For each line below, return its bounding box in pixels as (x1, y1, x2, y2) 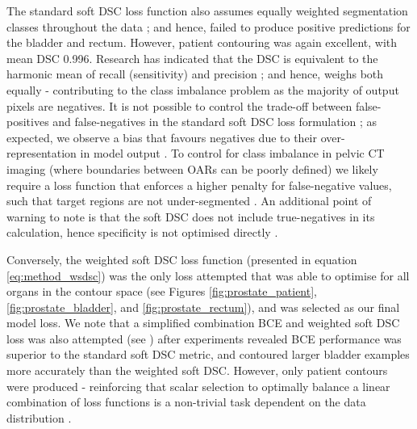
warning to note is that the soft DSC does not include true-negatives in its (6, 208, 375, 225)
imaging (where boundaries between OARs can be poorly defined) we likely (6, 160, 378, 177)
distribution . (6, 409, 72, 426)
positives (6, 113, 49, 130)
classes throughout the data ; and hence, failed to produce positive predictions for (6, 18, 411, 35)
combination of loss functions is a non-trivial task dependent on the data (6, 393, 366, 410)
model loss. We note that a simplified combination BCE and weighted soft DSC (6, 314, 400, 331)
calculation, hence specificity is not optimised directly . (6, 224, 278, 241)
